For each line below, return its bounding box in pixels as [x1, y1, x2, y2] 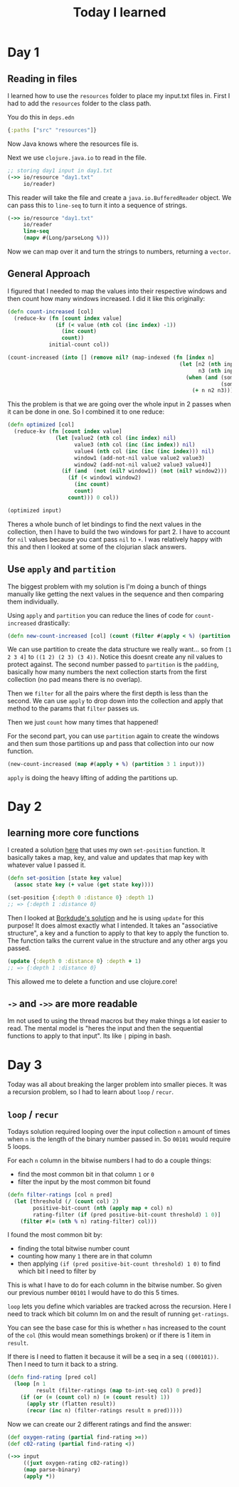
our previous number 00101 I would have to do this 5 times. [7, 1288, 179, 1297]
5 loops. [7, 1142, 31, 1151]
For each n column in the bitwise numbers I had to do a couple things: [7, 1156, 212, 1165]
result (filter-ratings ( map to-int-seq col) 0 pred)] [36, 1387, 202, 1394]
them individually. [7, 597, 59, 606]
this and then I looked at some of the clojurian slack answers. [7, 542, 187, 551]
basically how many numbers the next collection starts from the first [7, 668, 208, 676]
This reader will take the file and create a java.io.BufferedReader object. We [7, 193, 232, 201]
